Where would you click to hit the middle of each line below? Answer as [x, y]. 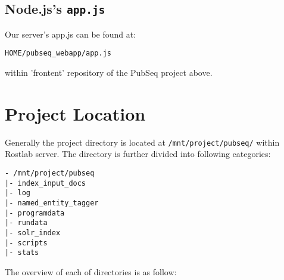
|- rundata [26, 223]
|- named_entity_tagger [52, 203]
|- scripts [26, 243]
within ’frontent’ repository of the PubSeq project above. [109, 73]
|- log [18, 193]
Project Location [75, 113]
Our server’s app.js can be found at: [71, 34]
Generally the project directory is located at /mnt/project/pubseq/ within [142, 142]
